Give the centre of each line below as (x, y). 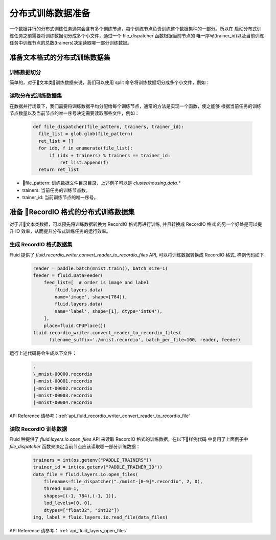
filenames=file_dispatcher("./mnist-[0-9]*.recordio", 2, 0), (123, 482)
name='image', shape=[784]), (91, 297)
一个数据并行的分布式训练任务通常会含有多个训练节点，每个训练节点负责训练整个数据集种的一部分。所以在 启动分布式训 (135, 29)
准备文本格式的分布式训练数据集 (60, 58)
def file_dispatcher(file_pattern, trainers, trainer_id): (108, 127)
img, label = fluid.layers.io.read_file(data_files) (100, 517)
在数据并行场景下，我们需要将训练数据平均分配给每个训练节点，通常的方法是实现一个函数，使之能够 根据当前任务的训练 (135, 106)
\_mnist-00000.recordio (63, 374)
